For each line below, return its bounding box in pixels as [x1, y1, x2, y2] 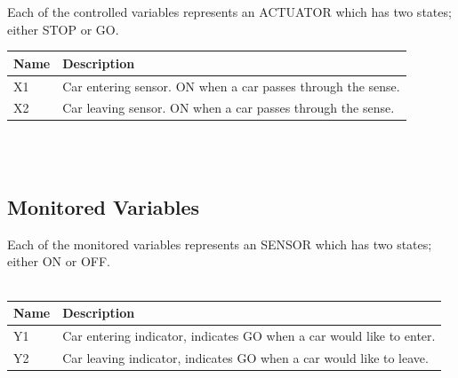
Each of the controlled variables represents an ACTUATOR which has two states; [7, 3, 452, 20]
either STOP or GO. [7, 20, 119, 38]
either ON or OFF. [7, 252, 110, 271]
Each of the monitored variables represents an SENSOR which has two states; [7, 234, 432, 253]
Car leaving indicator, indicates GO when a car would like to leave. [62, 348, 429, 366]
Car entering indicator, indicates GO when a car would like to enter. [62, 326, 436, 344]
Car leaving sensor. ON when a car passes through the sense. [62, 98, 395, 117]
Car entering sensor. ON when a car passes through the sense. [62, 76, 400, 95]
